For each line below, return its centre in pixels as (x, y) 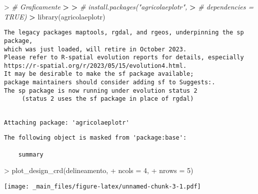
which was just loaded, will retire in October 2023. (95, 49)
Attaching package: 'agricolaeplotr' (67, 122)
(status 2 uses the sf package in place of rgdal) (108, 99)
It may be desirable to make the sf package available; (99, 74)
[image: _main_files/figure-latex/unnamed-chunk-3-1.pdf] (102, 186)
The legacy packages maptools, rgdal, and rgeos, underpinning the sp (124, 33)
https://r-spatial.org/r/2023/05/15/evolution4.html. (95, 66)
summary (31, 154)
